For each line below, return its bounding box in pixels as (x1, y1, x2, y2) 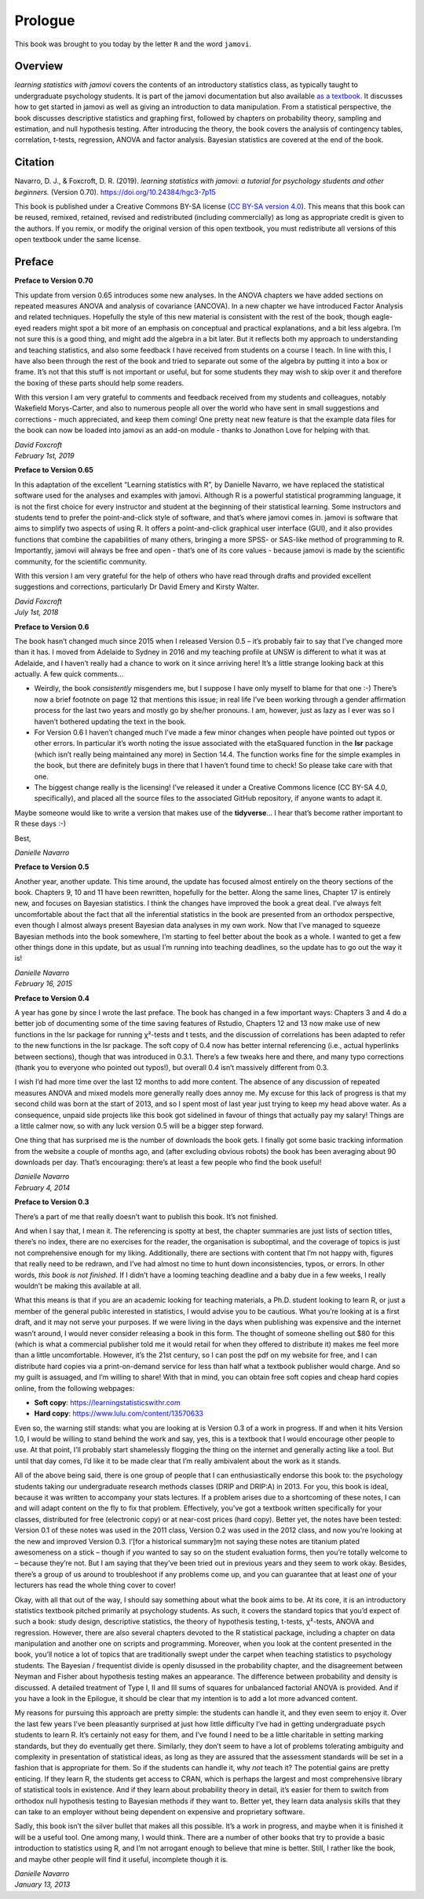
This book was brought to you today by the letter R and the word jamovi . (14, 39, 251, 49)
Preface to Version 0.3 (14, 1197, 90, 1207)
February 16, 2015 (14, 979, 73, 988)
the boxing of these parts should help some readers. (14, 378, 185, 388)
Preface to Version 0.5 (14, 862, 90, 871)
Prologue (14, 12, 75, 29)
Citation (14, 155, 55, 169)
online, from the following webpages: (14, 1383, 135, 1393)
